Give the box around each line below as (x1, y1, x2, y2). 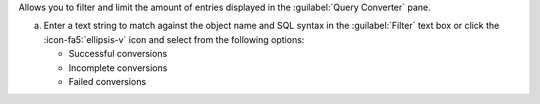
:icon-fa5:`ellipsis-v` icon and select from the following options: (43, 33, 305, 45)
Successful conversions (68, 48, 168, 60)
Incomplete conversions (68, 61, 168, 74)
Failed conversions (68, 75, 147, 87)
